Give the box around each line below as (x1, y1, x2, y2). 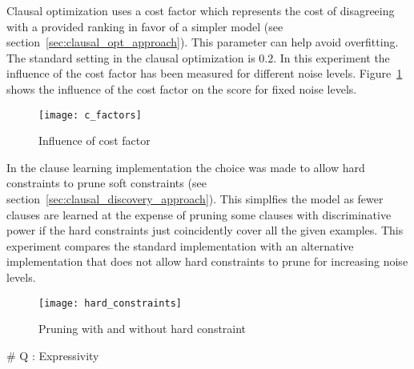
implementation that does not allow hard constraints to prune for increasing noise (6, 253, 408, 270)
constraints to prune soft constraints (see (6, 174, 207, 191)
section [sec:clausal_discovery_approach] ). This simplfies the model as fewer (6, 191, 384, 207)
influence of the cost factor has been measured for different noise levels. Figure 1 (6, 65, 403, 82)
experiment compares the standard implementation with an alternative (6, 237, 354, 254)
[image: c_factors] (38, 109, 142, 121)
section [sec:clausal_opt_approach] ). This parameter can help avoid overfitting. (6, 34, 399, 50)
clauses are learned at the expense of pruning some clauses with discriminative (6, 206, 392, 223)
